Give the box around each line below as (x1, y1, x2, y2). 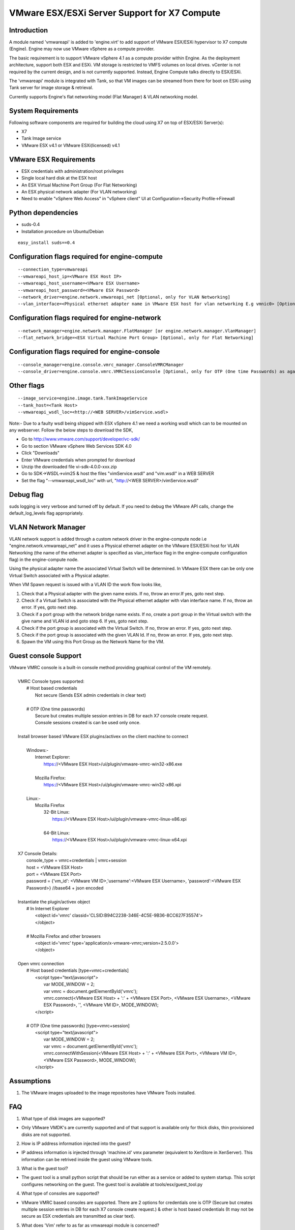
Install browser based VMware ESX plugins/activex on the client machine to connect (18, 734, 189, 739)
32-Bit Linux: (43, 809, 70, 815)
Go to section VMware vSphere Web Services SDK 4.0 (21, 443, 132, 449)
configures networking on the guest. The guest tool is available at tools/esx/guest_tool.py (21, 1181, 203, 1187)
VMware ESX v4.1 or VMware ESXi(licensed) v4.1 (21, 142, 120, 148)
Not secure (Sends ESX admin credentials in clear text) (35, 692, 146, 698)
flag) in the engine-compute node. (9, 556, 79, 563)
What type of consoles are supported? (21, 1191, 99, 1197)
